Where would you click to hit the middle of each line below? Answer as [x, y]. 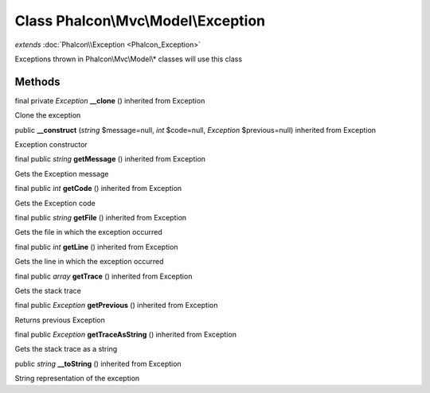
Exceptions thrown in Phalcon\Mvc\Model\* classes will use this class [129, 59]
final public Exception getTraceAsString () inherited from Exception [125, 335]
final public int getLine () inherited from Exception [96, 247]
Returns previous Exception [60, 320]
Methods [37, 82]
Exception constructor [51, 145]
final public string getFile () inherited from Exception [101, 217]
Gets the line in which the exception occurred [89, 262]
